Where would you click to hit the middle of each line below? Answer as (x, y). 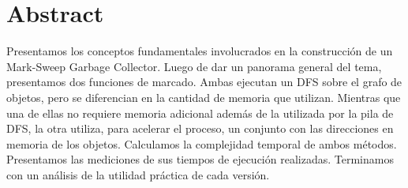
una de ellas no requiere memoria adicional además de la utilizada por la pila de (200, 113)
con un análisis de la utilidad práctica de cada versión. (138, 174)
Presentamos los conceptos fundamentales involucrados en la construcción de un (200, 51)
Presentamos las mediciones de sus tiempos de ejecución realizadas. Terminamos (200, 159)
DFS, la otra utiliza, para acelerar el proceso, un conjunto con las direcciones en (200, 128)
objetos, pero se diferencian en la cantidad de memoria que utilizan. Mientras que (204, 97)
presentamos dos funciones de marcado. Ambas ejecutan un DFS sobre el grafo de (204, 82)
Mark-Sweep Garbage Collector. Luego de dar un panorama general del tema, (194, 66)
